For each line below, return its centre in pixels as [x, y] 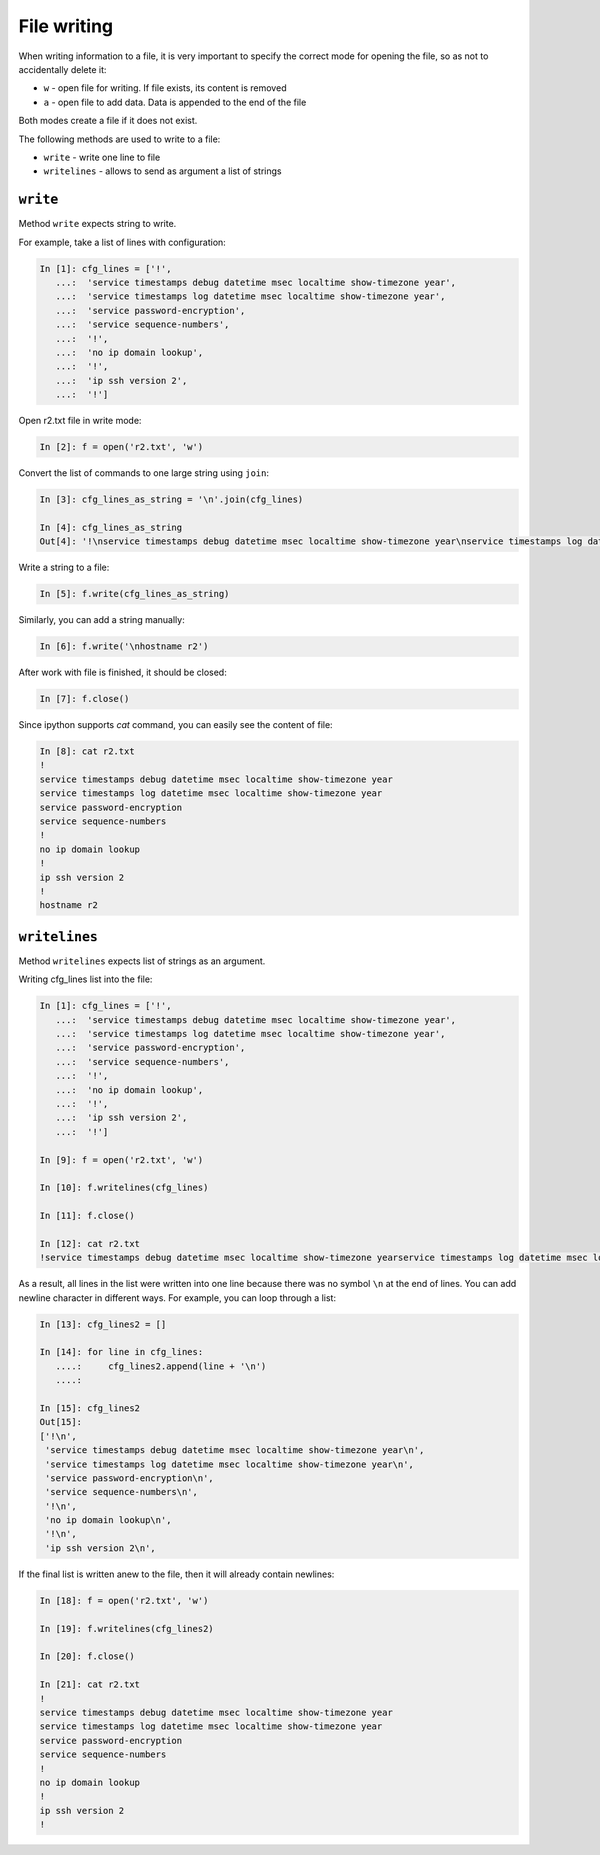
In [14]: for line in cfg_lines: [121, 1352]
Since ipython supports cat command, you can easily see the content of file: [176, 725]
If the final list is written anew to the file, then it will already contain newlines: [176, 1574]
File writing [66, 26]
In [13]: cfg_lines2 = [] [103, 1324]
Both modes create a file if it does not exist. [108, 121]
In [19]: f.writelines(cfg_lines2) [126, 1628]
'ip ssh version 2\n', [101, 1548]
